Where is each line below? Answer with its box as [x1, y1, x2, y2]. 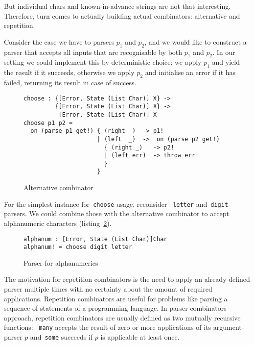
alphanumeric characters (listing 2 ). [4, 218, 112, 228]
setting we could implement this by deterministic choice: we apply [4, 57, 202, 67]
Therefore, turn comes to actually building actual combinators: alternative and [4, 10, 240, 21]
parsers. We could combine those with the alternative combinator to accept [4, 208, 230, 219]
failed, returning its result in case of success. [4, 77, 137, 87]
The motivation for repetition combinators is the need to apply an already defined [4, 274, 250, 284]
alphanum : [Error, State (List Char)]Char [23, 235, 167, 243]
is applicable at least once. [100, 332, 180, 342]
